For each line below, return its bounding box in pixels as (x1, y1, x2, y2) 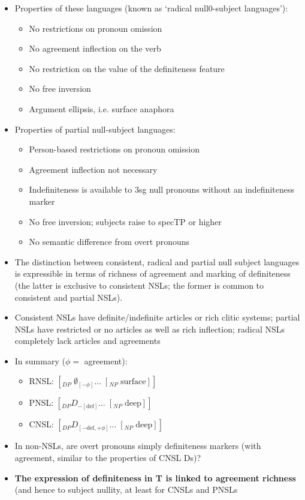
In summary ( (14, 354, 65, 367)
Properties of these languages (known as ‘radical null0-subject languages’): (14, 2, 288, 14)
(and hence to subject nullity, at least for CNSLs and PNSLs (14, 483, 238, 496)
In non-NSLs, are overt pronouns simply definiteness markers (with (14, 439, 261, 452)
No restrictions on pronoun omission (29, 22, 162, 34)
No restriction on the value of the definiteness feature (29, 62, 225, 74)
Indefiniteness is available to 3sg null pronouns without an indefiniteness (29, 183, 294, 196)
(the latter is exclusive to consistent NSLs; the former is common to (14, 279, 264, 291)
